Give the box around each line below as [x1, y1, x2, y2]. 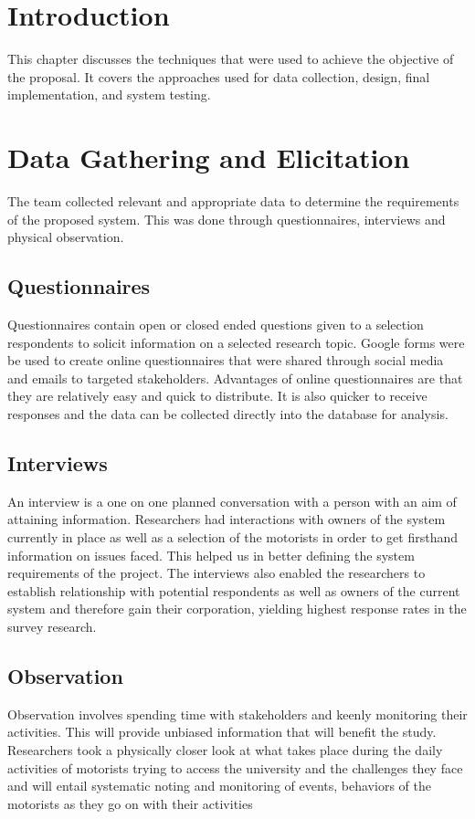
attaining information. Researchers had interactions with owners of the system [7, 509, 446, 529]
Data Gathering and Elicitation [7, 139, 410, 176]
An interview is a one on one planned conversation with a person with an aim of [7, 491, 457, 510]
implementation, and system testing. [7, 85, 211, 104]
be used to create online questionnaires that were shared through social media [7, 351, 444, 370]
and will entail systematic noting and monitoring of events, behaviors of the [7, 776, 431, 795]
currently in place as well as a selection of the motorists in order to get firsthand [7, 527, 458, 546]
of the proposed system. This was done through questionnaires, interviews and [7, 209, 446, 228]
